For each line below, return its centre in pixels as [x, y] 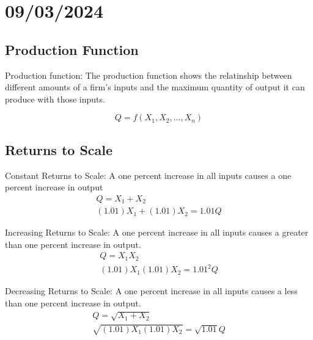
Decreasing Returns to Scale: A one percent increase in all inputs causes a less [151, 291]
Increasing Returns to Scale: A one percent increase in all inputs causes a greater [157, 232]
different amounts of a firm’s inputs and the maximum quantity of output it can [155, 87]
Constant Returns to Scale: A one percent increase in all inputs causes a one [148, 175]
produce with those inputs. [55, 99]
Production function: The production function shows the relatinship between [149, 75]
